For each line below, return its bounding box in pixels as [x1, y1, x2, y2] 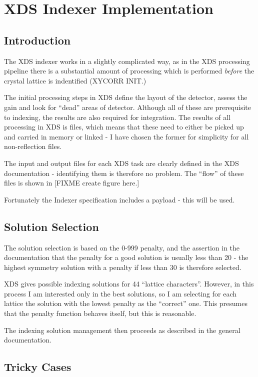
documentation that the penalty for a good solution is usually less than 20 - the [4, 252, 248, 262]
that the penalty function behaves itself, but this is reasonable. [4, 308, 196, 318]
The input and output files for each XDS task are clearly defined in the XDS [4, 157, 239, 168]
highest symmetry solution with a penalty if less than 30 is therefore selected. [4, 261, 241, 272]
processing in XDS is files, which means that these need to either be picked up [4, 121, 244, 132]
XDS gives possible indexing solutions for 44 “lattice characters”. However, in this [4, 278, 254, 289]
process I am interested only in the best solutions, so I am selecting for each [4, 288, 236, 298]
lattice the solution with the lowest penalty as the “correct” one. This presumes [4, 298, 248, 308]
